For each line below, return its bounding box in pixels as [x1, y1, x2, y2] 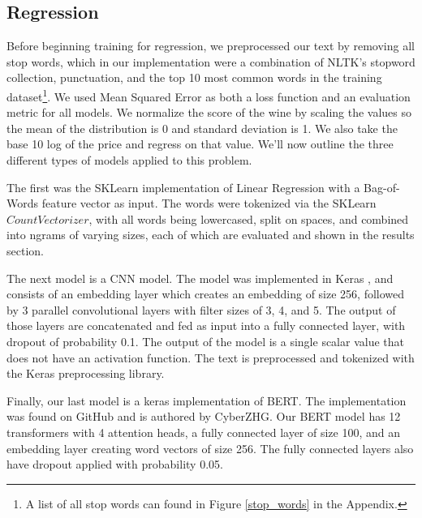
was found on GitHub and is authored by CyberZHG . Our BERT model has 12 [6, 408, 401, 425]
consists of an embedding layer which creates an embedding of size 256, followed [6, 285, 405, 302]
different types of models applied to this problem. [6, 152, 252, 169]
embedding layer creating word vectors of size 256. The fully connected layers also [6, 439, 414, 456]
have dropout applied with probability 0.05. [6, 456, 223, 473]
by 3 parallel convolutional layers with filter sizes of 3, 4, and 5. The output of [6, 301, 396, 318]
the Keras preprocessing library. [6, 365, 165, 382]
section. [6, 242, 44, 259]
